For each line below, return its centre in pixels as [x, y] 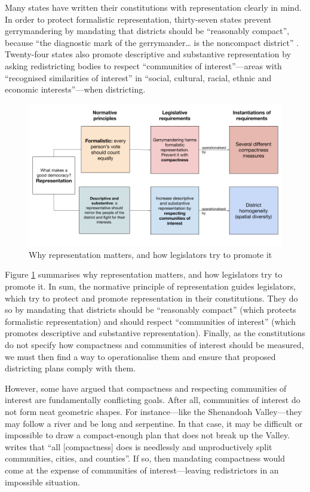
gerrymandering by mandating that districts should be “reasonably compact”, [147, 31]
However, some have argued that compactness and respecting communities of [146, 388]
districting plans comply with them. [70, 368]
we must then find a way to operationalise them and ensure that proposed [140, 356]
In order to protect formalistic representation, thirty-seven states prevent [138, 19]
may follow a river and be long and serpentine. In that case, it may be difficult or [154, 423]
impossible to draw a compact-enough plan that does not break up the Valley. [148, 435]
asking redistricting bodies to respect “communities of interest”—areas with [143, 65]
